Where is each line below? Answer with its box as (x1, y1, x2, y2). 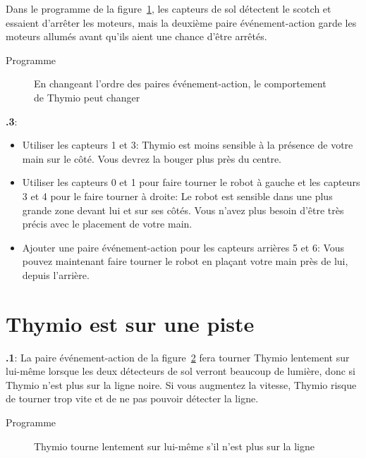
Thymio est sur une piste (6, 309, 255, 338)
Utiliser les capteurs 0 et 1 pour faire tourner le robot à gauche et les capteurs (22, 175, 360, 190)
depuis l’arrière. (22, 267, 90, 282)
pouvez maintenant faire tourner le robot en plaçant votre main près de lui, (22, 254, 348, 268)
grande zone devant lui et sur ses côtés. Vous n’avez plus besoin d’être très (22, 202, 344, 217)
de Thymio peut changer (34, 89, 140, 104)
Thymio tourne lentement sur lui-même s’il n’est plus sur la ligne (34, 438, 315, 453)
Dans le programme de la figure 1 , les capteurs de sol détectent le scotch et (6, 1, 331, 16)
